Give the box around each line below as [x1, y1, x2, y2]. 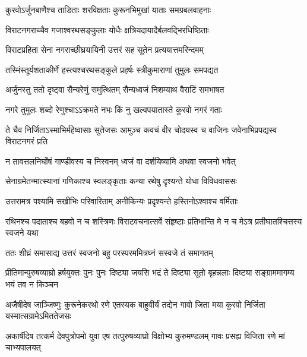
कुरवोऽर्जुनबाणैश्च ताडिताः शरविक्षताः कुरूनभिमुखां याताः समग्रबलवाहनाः [5, 4, 211, 15]
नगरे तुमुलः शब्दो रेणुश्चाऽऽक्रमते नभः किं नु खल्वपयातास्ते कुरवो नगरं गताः [5, 103, 222, 115]
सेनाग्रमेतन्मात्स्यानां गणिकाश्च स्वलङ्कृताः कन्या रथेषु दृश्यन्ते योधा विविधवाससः [5, 175, 237, 187]
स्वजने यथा [5, 226, 39, 239]
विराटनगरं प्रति [5, 135, 48, 147]
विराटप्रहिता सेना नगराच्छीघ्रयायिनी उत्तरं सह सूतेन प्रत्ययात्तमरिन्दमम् [5, 43, 204, 56]
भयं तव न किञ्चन [5, 277, 59, 290]
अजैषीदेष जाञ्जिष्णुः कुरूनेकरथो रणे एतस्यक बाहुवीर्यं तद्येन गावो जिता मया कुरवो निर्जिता [5, 298, 265, 310]
